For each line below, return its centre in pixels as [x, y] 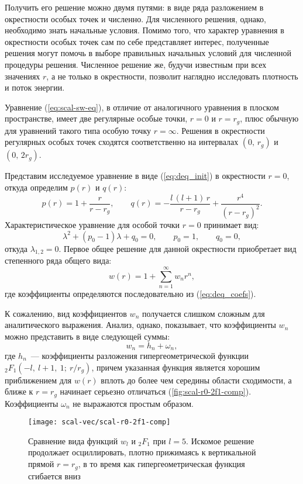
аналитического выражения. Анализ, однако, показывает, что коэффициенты [140, 325]
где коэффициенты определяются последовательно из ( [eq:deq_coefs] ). [130, 294]
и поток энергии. [35, 87]
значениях [23, 76]
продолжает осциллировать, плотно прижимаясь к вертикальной [142, 452]
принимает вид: [231, 225]
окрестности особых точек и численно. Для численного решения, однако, [135, 18]
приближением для [38, 380]
